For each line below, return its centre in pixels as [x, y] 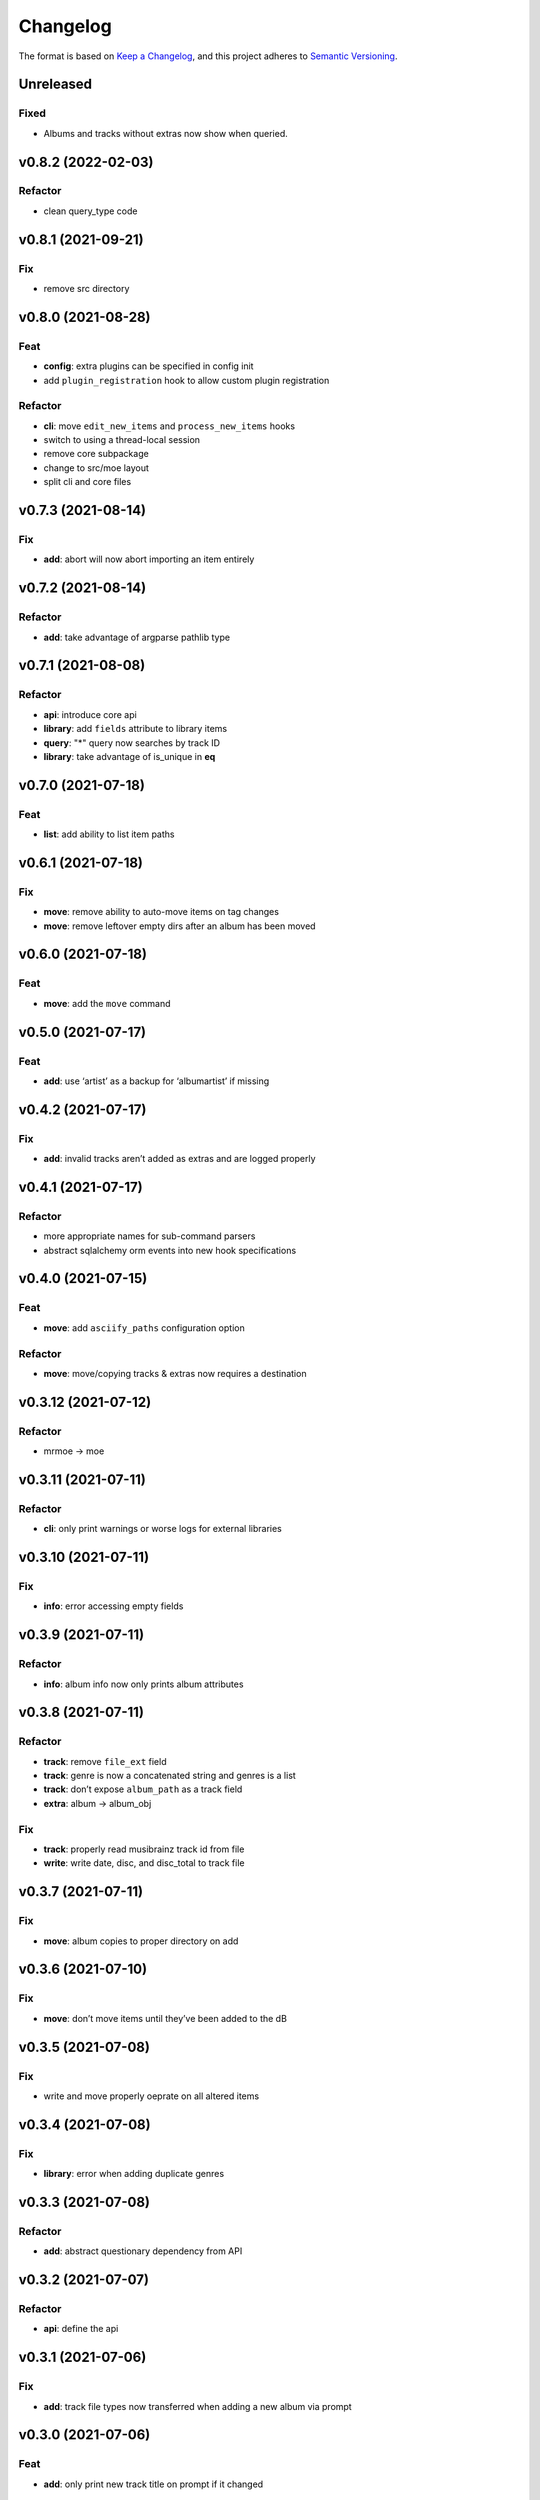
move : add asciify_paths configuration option [144, 1327]
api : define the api [81, 2329]
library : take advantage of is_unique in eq [129, 756]
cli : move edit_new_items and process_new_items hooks [169, 426]
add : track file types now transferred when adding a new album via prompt [197, 2406]
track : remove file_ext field [105, 1761]
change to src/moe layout [96, 467]
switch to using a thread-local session [121, 440]
